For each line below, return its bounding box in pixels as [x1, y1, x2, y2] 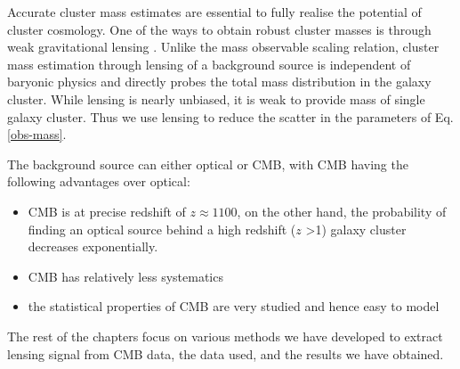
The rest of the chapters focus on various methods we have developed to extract [7, 326, 443, 345]
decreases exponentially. [28, 237, 158, 256]
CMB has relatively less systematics [28, 266, 223, 285]
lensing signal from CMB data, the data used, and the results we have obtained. [7, 344, 444, 363]
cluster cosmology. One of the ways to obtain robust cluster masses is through [7, 20, 432, 38]
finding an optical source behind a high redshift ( [28, 219, 296, 238]
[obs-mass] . [7, 125, 67, 143]
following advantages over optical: [7, 172, 190, 191]
